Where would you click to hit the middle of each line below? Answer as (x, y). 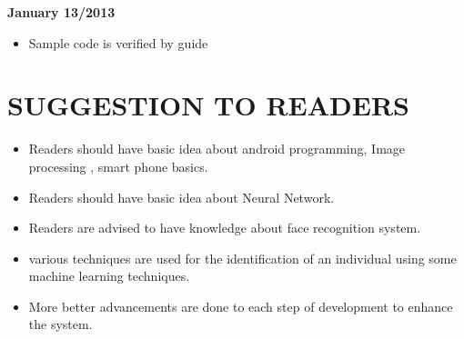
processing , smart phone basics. (118, 166)
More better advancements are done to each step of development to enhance (241, 306)
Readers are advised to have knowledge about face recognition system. (225, 228)
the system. (61, 324)
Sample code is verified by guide (118, 42)
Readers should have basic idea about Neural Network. (182, 197)
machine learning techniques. (109, 276)
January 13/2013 (61, 12)
